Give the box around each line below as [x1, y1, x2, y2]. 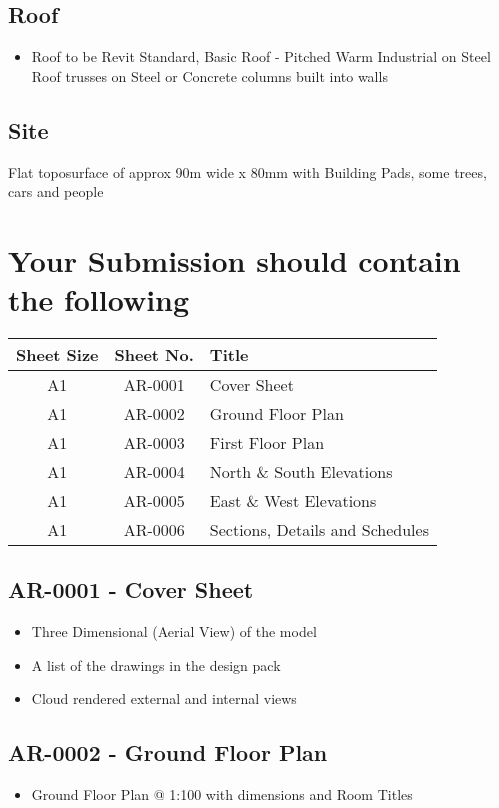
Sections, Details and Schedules [209, 518, 429, 542]
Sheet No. [114, 343, 194, 367]
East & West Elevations [209, 489, 377, 513]
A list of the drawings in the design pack [31, 654, 281, 675]
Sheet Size [16, 343, 99, 367]
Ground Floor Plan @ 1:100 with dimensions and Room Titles [31, 784, 413, 805]
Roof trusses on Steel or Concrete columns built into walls [31, 65, 388, 86]
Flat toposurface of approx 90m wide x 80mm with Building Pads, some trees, [8, 161, 487, 182]
